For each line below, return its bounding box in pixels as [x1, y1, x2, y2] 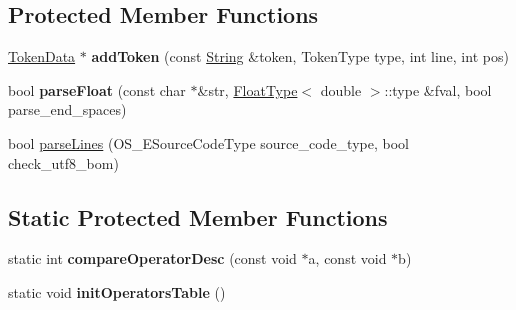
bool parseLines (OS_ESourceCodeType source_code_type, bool [8, 132, 409, 153]
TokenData [8, 46, 76, 67]
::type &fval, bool [384, 79, 492, 100]
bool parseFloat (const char [8, 79, 186, 100]
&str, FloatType [197, 79, 298, 100]
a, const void [308, 248, 387, 269]
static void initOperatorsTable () [8, 281, 226, 302]
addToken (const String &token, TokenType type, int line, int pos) [91, 46, 509, 67]
